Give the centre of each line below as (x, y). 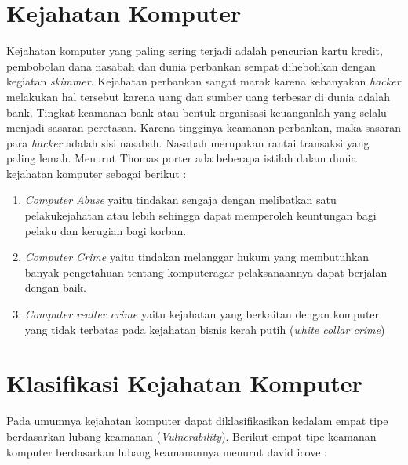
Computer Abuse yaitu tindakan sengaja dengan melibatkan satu (180, 200)
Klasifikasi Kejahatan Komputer (184, 383)
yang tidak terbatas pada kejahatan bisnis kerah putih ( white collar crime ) (205, 329)
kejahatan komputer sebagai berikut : (97, 173)
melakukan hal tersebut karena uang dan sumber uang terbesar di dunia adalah (198, 96)
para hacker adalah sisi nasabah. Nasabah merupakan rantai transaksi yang (188, 142)
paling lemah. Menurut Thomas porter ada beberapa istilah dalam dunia (182, 158)
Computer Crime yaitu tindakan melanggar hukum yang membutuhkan (197, 257)
